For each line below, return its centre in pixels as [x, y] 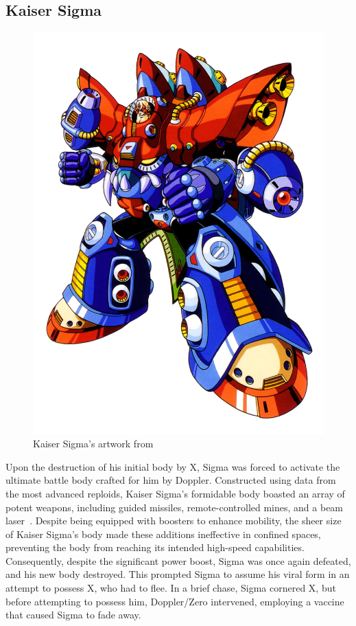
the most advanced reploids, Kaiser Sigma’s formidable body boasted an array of [175, 493]
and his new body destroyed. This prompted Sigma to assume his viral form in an [178, 574]
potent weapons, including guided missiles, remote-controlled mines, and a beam [175, 507]
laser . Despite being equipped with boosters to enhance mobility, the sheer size [174, 521]
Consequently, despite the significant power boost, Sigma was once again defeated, [178, 560]
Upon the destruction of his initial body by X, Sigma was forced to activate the [173, 466]
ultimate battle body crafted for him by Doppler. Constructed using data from [171, 480]
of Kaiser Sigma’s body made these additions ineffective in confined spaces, [163, 534]
